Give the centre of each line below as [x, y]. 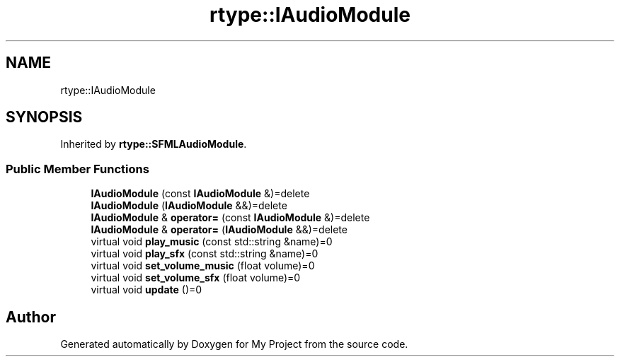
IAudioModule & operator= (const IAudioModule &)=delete [230, 218]
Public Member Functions [77, 169]
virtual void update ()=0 [147, 290]
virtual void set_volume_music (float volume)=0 [203, 266]
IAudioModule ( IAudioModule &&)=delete [189, 206]
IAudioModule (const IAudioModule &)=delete [200, 194]
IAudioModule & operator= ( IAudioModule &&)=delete [219, 230]
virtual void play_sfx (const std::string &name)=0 [205, 254]
